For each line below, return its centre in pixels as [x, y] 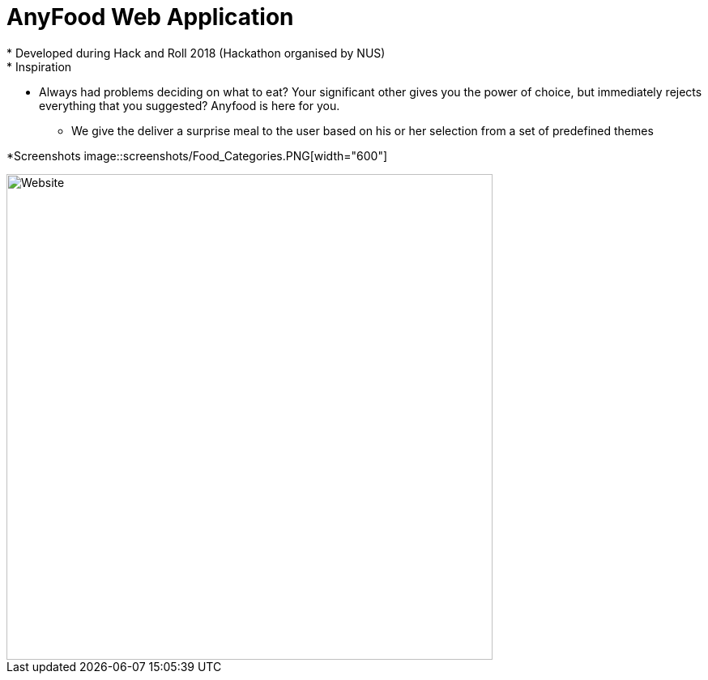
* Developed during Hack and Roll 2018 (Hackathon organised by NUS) [196, 53]
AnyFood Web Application [150, 17]
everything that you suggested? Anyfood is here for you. [190, 105]
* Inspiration [39, 66]
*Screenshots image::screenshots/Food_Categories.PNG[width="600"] [197, 155]
